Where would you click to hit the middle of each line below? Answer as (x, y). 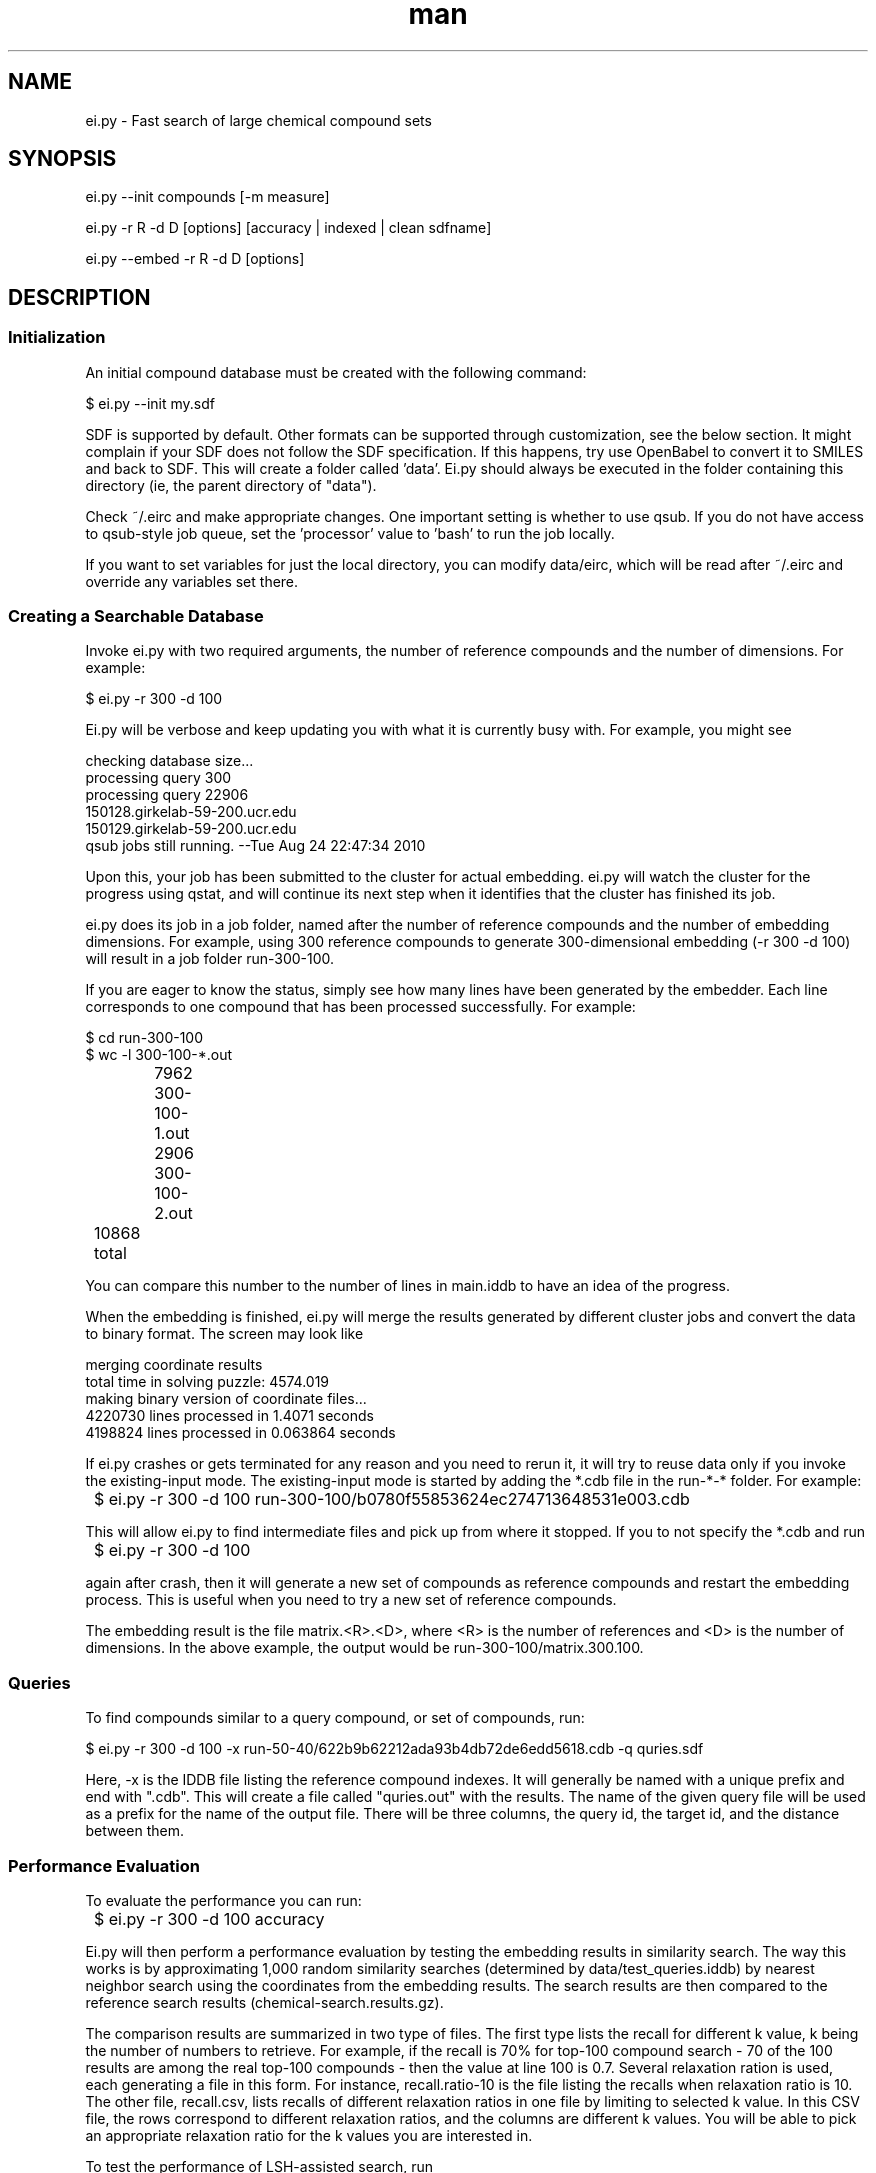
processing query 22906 (167, 795)
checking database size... (169, 761)
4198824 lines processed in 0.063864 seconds (240, 1433)
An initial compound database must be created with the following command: (336, 372)
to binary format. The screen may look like (224, 1334)
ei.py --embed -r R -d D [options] (195, 259)
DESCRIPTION (79, 297)
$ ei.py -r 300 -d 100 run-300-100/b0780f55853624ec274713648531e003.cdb (392, 1499)
